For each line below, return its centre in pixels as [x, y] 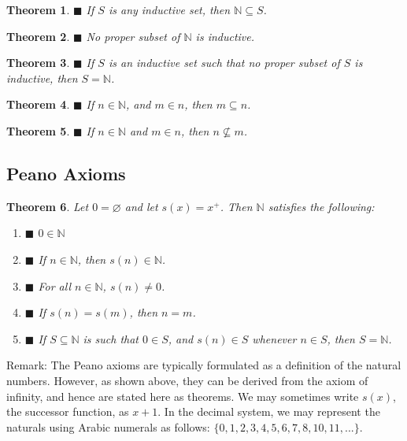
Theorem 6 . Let [48, 206]
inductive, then [42, 78]
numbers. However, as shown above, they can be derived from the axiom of [187, 380]
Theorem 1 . [38, 9]
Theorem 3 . [38, 63]
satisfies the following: [321, 206]
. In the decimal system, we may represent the [269, 411]
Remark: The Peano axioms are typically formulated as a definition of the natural [204, 365]
